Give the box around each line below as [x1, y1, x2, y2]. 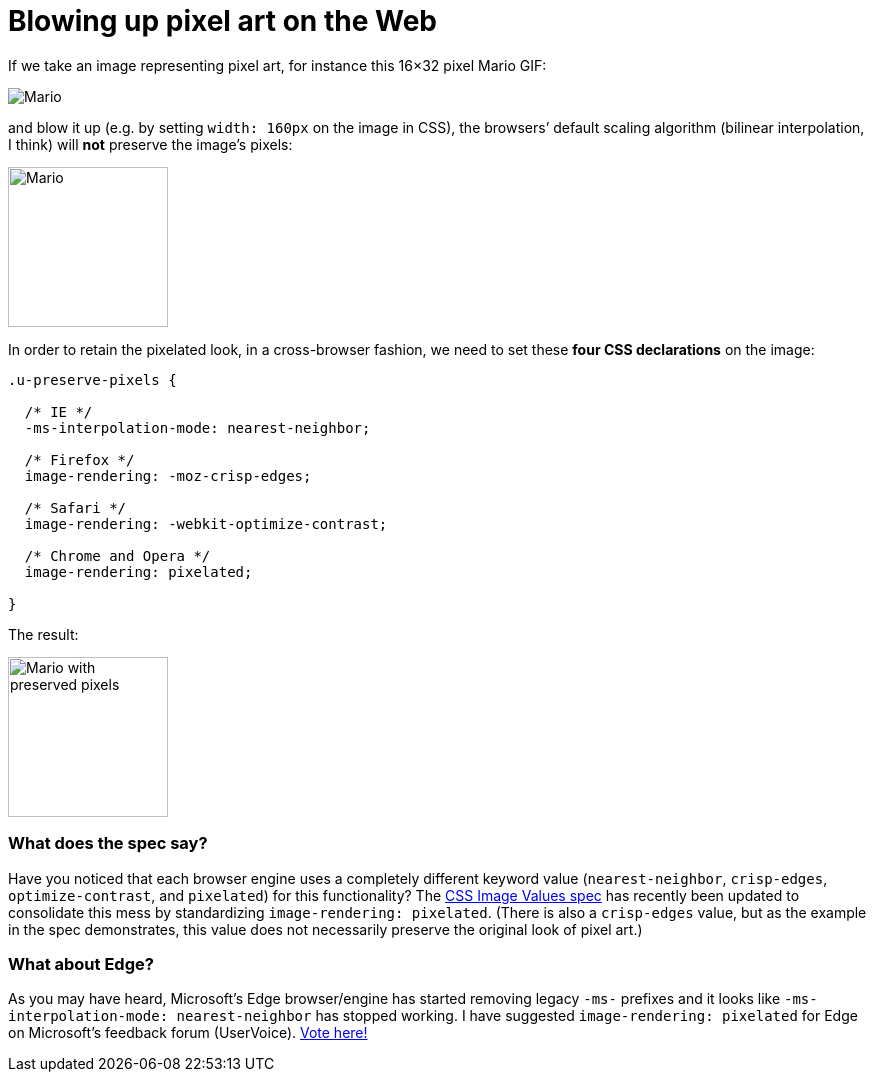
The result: [8, 625, 79, 643]
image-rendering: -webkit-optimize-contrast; [24, 515, 388, 532]
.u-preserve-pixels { [8, 371, 177, 388]
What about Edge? [8, 953, 154, 974]
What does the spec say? [8, 833, 208, 854]
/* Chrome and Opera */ [24, 547, 211, 564]
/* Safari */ [24, 499, 127, 516]
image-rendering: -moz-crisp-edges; [24, 467, 312, 484]
